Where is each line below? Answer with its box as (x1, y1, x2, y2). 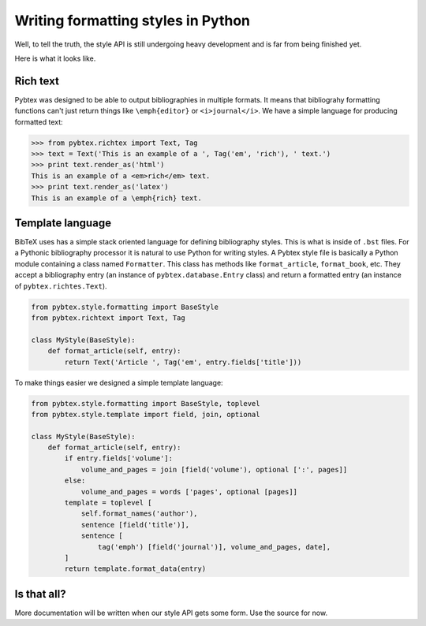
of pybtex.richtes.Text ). (14, 281, 107, 291)
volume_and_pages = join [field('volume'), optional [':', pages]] (80, 465, 348, 474)
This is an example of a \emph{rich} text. (31, 193, 203, 203)
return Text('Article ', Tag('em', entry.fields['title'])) (64, 357, 302, 367)
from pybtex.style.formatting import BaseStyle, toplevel (31, 399, 260, 408)
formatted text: (14, 117, 63, 126)
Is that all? (14, 587, 66, 601)
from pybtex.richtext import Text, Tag (31, 314, 185, 322)
